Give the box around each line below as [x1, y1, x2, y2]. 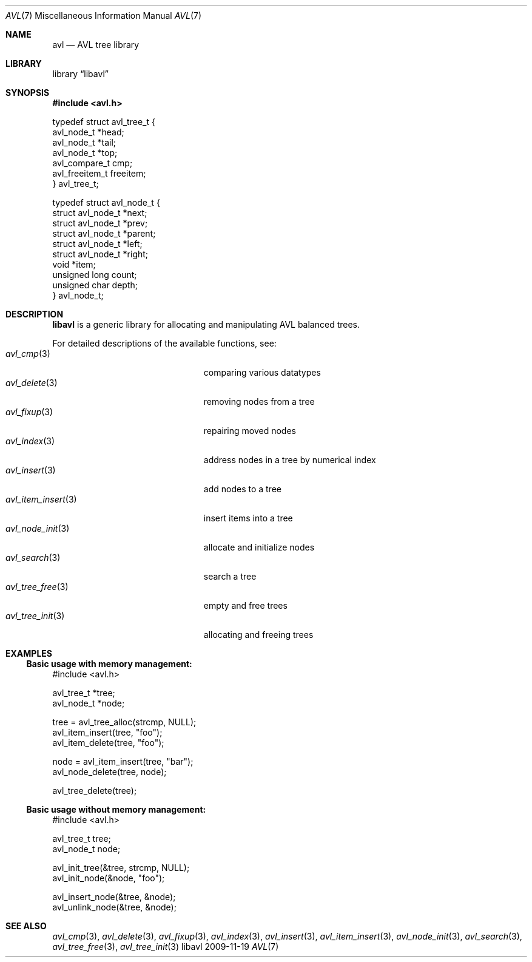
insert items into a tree [203, 513, 293, 523]
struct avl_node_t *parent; [52, 228, 156, 239]
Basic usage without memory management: [26, 804, 206, 815]
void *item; [52, 259, 96, 269]
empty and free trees [203, 600, 288, 611]
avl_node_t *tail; [52, 137, 116, 147]
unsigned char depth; [52, 280, 138, 290]
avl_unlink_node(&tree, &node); [52, 902, 177, 912]
